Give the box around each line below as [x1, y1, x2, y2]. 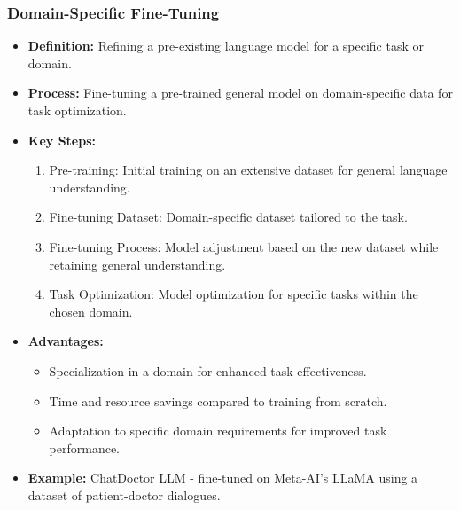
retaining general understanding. [49, 255, 226, 273]
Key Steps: [27, 130, 96, 149]
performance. [49, 438, 121, 457]
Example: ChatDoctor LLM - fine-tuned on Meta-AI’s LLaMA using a [27, 468, 418, 487]
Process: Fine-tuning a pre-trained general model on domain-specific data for [27, 83, 453, 102]
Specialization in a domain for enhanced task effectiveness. [49, 361, 367, 380]
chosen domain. [49, 302, 133, 320]
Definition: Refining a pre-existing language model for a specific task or [27, 36, 425, 55]
